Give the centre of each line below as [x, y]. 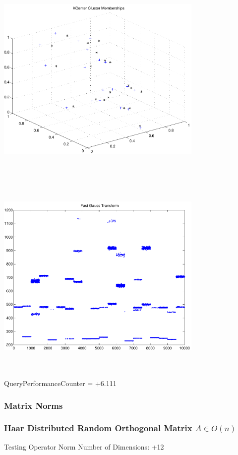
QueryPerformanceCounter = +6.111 [60, 383]
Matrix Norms [33, 405]
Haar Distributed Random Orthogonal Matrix [98, 428]
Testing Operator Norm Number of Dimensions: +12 [84, 446]
